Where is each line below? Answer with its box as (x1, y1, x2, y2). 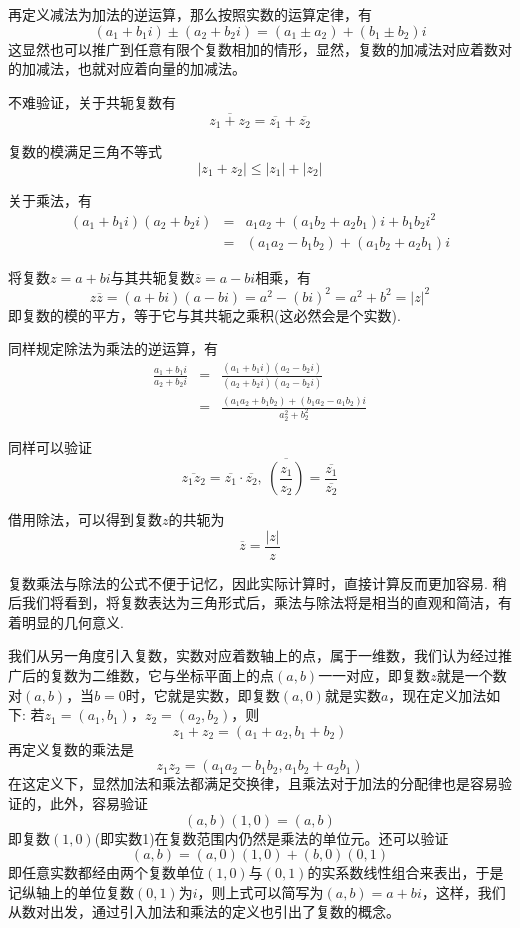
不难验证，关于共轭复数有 (8, 91, 176, 112)
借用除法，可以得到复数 (8, 509, 162, 530)
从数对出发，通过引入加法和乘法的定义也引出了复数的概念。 (8, 901, 400, 922)
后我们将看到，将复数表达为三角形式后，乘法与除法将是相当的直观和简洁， (8, 592, 498, 613)
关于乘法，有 (8, 189, 92, 210)
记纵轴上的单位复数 (8, 881, 134, 902)
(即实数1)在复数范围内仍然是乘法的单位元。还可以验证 (94, 827, 449, 848)
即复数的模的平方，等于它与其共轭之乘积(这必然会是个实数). (8, 304, 401, 325)
